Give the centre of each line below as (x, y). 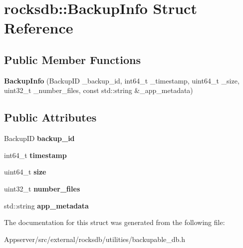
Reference (39, 28)
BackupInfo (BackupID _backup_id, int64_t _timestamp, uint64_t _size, (122, 80)
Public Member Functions (72, 59)
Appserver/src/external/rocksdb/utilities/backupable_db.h (95, 239)
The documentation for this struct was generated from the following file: (115, 222)
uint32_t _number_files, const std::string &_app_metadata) (99, 90)
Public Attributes (50, 117)
